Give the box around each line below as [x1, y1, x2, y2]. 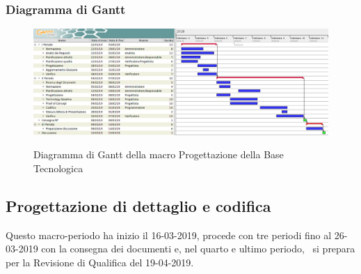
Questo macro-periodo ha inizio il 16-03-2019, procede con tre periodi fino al [6, 227, 332, 242]
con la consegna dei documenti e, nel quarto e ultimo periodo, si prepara [41, 241, 355, 256]
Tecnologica [33, 160, 83, 175]
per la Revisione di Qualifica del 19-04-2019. [6, 254, 194, 269]
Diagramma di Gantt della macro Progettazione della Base [33, 147, 284, 162]
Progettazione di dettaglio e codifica [6, 195, 271, 216]
